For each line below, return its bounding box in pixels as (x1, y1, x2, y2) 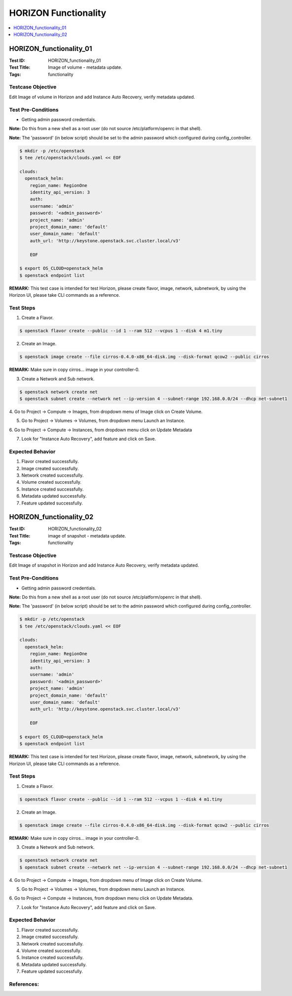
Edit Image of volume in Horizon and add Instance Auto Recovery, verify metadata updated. (9, 94, 195, 100)
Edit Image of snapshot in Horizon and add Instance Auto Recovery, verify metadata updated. (9, 562, 199, 568)
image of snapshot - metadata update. (48, 533, 126, 539)
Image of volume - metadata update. (48, 64, 123, 70)
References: (9, 981, 39, 988)
